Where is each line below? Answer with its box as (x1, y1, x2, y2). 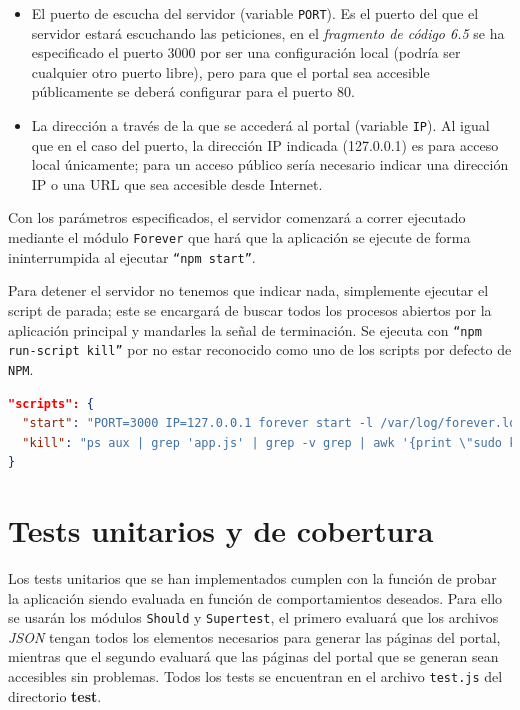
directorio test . (8, 685, 102, 706)
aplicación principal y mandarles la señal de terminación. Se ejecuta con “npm (8, 319, 482, 340)
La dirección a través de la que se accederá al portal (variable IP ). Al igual (31, 115, 490, 136)
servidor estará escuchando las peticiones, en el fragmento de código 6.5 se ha (31, 22, 505, 43)
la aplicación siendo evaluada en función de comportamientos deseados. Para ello (8, 587, 503, 608)
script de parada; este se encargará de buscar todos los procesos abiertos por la (8, 299, 492, 320)
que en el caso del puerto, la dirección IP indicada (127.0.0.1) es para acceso (31, 134, 499, 155)
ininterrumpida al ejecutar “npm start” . (8, 246, 256, 267)
